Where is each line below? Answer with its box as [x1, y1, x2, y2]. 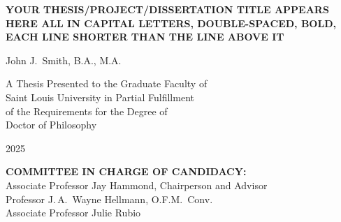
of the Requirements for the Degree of [6, 103, 168, 118]
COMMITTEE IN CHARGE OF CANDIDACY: [6, 164, 247, 179]
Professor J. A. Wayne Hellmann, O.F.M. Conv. [6, 191, 213, 206]
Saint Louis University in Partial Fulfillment [6, 89, 194, 104]
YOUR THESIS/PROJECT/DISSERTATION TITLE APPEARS [6, 2, 329, 16]
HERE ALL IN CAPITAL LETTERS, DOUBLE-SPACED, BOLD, [6, 15, 336, 30]
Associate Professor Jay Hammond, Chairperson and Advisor [6, 177, 268, 192]
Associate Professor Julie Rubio [6, 205, 141, 220]
